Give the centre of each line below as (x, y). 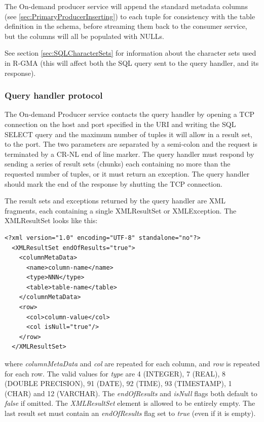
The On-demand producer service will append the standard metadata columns (126, 6)
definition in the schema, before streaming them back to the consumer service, (126, 26)
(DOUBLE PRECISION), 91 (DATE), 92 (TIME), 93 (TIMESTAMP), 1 (118, 383)
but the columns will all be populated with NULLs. (84, 36)
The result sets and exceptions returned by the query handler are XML (115, 201)
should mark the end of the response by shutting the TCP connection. (114, 183)
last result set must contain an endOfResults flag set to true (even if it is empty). (130, 413)
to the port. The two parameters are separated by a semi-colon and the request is (131, 144)
